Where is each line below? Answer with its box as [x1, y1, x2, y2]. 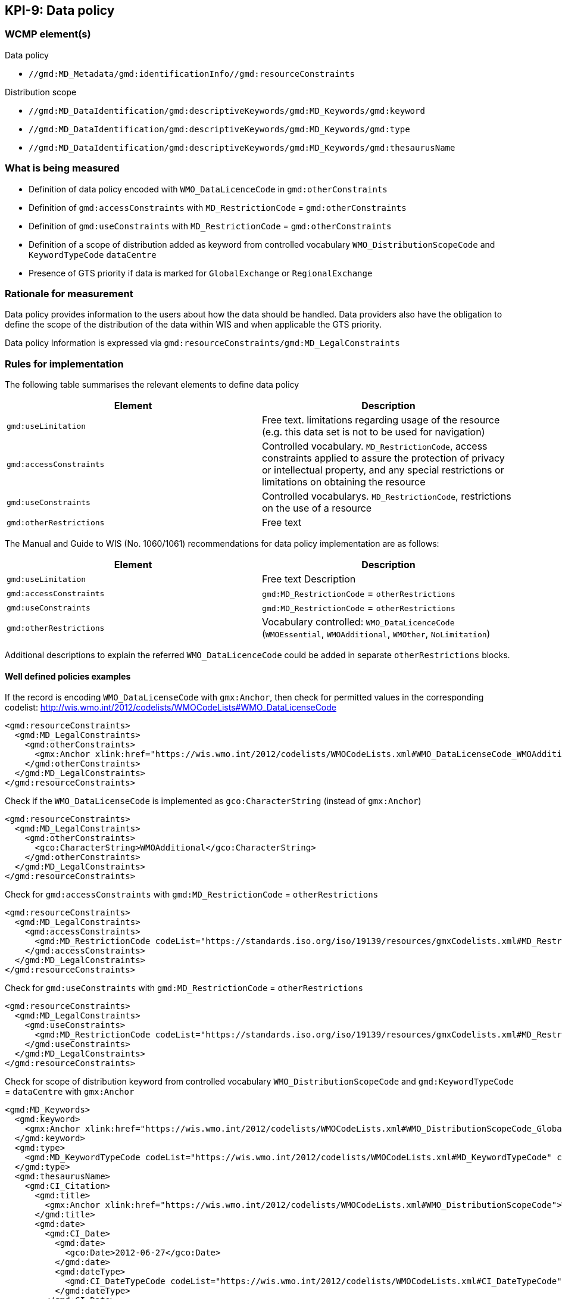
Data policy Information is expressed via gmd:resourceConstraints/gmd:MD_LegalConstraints [5, 338, 400, 348]
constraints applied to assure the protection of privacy [262, 452, 505, 465]
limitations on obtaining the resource [262, 476, 426, 488]
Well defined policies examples [5, 671, 131, 681]
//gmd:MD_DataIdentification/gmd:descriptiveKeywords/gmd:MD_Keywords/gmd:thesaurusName [29, 142, 455, 152]
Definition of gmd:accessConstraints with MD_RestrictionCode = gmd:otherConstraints [29, 202, 407, 213]
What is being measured [5, 162, 120, 175]
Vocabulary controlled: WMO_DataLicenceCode [262, 616, 455, 628]
